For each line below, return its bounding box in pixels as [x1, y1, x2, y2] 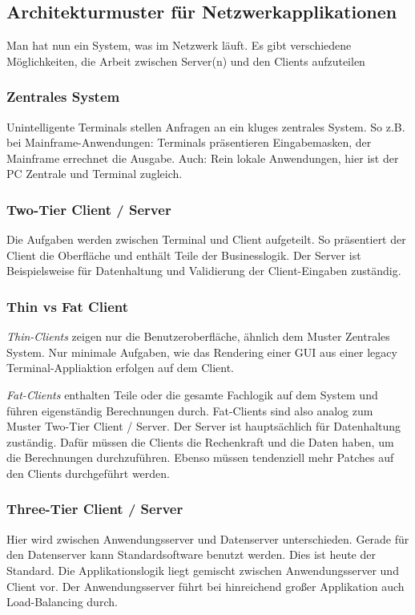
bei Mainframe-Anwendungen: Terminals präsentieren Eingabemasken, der [6, 134, 372, 151]
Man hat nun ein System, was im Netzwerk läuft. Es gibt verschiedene [6, 37, 352, 54]
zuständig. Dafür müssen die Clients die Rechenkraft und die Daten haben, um [6, 433, 394, 450]
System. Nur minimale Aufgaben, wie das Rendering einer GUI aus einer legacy [6, 343, 397, 360]
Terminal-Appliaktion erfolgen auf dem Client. [6, 359, 235, 376]
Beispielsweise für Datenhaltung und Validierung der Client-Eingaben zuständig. [6, 262, 401, 279]
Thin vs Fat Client [6, 296, 128, 316]
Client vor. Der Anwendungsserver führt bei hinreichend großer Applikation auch [6, 577, 405, 594]
